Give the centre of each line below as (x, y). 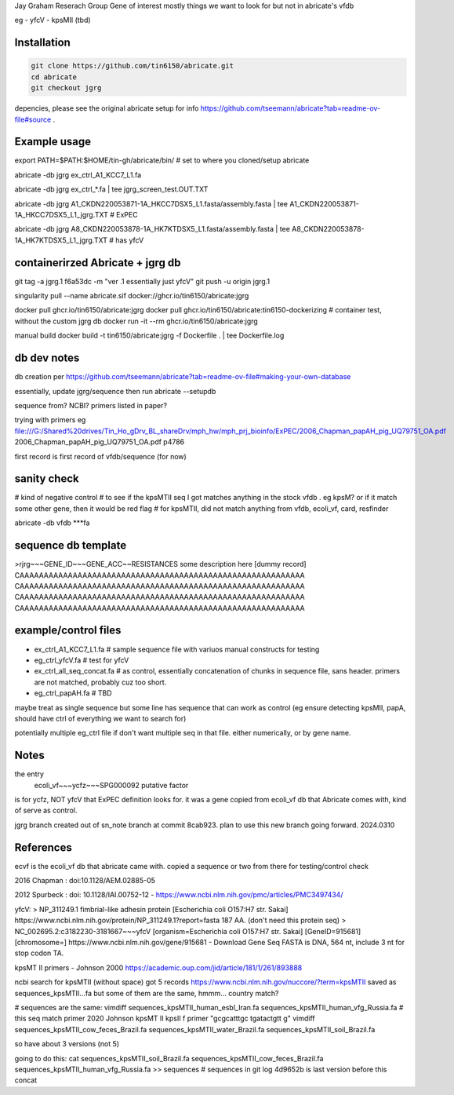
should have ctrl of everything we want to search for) (100, 718)
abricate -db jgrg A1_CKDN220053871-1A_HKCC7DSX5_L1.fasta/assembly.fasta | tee (151, 203)
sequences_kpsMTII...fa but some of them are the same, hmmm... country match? (147, 993)
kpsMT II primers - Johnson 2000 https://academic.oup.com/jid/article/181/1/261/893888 (158, 967)
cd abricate (54, 77)
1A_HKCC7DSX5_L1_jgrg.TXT (62, 215)
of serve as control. (46, 810)
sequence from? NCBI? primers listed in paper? (91, 405)
